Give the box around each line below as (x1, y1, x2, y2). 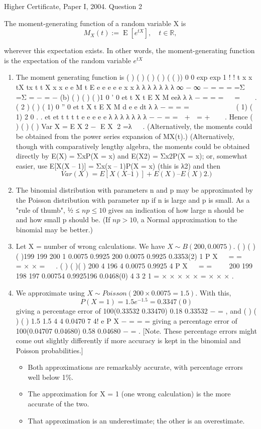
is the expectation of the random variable (4, 55, 131, 65)
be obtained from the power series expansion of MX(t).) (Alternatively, (16, 130, 234, 141)
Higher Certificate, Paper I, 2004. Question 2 (4, 1, 142, 11)
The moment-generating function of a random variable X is (4, 18, 186, 28)
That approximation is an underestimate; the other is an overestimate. (28, 415, 245, 425)
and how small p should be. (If (16, 214, 110, 225)
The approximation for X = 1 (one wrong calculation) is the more (28, 388, 231, 399)
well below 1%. (28, 371, 74, 382)
